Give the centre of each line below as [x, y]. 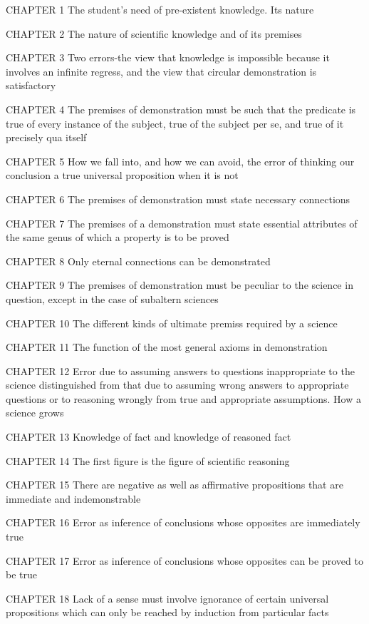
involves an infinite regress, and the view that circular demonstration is [161, 71]
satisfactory [31, 85]
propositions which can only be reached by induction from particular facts [167, 612]
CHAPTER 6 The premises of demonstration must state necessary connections [178, 199]
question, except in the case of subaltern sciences [112, 298]
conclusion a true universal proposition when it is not [122, 175]
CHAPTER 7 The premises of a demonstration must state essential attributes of [182, 223]
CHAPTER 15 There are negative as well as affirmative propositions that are [175, 485]
